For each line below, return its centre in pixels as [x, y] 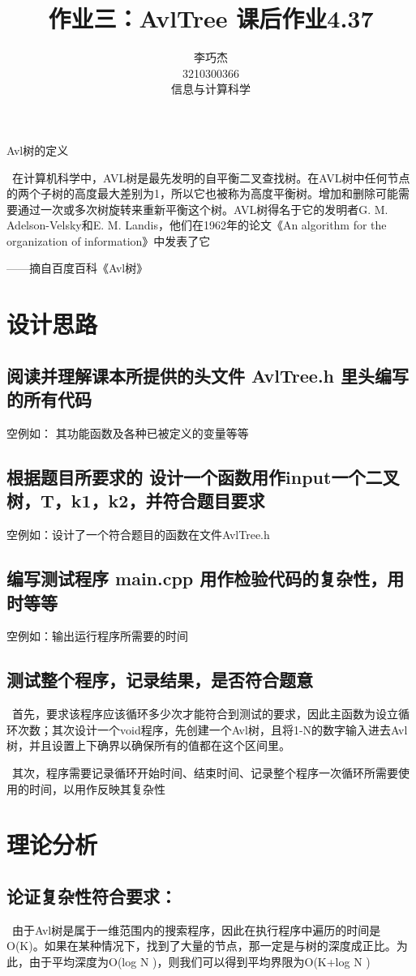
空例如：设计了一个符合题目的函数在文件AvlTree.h [138, 535]
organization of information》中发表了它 [109, 240]
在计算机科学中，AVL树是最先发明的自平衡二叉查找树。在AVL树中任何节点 [211, 177]
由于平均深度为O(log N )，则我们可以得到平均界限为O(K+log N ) [199, 961]
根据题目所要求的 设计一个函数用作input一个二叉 [203, 477]
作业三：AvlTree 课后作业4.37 [211, 18]
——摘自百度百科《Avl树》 [77, 268]
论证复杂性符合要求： [92, 895]
